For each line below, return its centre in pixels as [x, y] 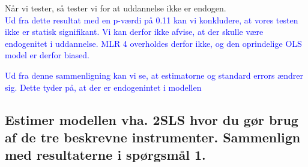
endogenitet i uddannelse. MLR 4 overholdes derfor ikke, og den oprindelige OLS [153, 43]
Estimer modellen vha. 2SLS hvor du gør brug [152, 119]
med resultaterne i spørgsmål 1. [105, 155]
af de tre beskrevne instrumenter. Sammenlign [153, 137]
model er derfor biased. [47, 55]
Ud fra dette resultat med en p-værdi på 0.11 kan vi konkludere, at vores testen [152, 20]
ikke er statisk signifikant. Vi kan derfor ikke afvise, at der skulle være [134, 32]
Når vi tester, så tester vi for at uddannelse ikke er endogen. [116, 8]
